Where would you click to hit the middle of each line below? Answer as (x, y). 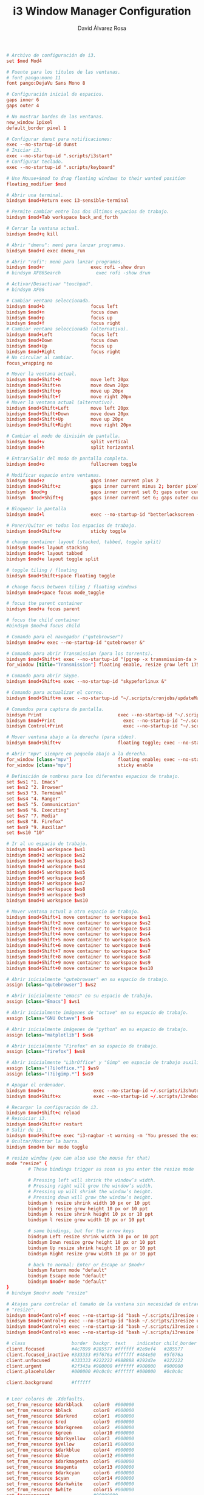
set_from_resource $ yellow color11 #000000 (70, 1444)
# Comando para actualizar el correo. (55, 693)
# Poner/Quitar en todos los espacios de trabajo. (72, 526)
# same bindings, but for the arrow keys (81, 1231)
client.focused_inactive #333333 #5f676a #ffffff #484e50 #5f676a (95, 1355)
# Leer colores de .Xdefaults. (46, 1399)
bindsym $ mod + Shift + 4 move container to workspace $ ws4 (78, 934)
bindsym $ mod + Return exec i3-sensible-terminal (68, 201)
